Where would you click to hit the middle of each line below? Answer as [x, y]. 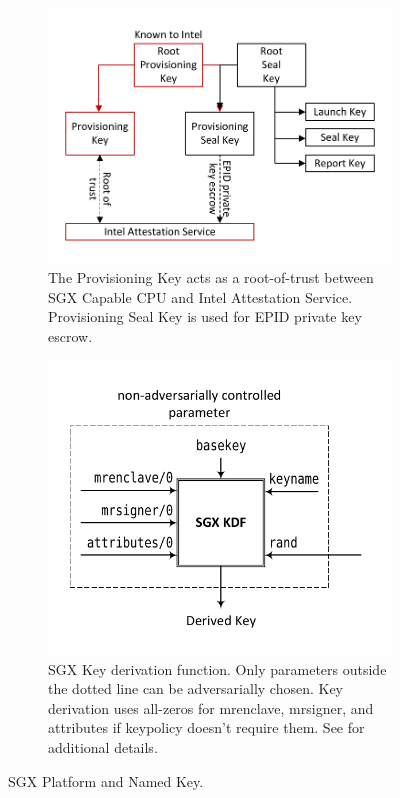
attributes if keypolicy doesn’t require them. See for [206, 727]
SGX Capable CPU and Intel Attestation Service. [200, 296]
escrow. [70, 335]
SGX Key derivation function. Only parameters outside [217, 668]
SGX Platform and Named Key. [106, 780]
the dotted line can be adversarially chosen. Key [196, 688]
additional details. [103, 746]
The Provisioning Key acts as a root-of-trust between [211, 276]
